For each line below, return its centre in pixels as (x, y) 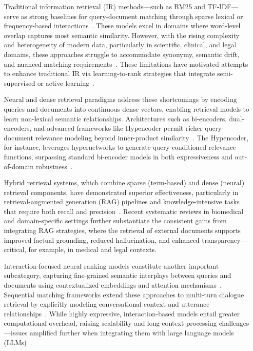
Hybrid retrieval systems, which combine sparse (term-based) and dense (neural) (124, 183)
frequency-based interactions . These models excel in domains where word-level (122, 26)
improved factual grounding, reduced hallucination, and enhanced (102, 240)
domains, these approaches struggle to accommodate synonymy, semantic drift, (122, 54)
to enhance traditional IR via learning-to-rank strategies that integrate (110, 73)
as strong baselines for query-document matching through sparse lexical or (132, 16)
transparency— (225, 240)
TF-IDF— (223, 6)
